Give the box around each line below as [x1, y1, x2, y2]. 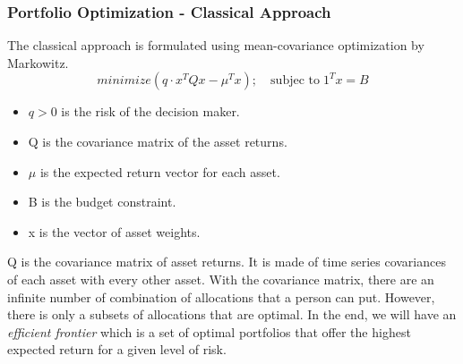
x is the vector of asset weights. [28, 222, 201, 241]
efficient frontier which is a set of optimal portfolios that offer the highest [7, 322, 411, 341]
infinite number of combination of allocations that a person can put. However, [7, 287, 435, 306]
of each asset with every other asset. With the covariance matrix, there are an [7, 269, 434, 288]
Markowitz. [7, 53, 69, 72]
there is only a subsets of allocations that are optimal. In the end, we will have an [7, 305, 457, 324]
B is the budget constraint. [28, 192, 176, 211]
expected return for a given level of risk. [7, 340, 227, 359]
